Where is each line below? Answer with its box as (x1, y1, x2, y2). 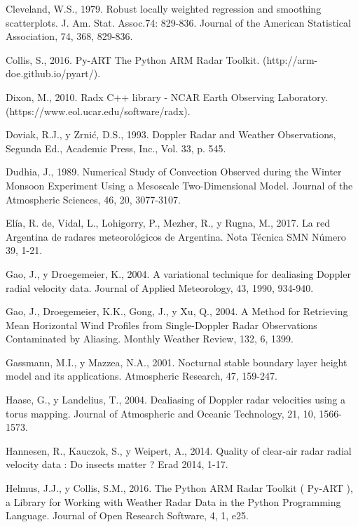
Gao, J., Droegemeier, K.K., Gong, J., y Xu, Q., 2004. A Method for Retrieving (6, 304, 348, 319)
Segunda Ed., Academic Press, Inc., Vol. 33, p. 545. (6, 140, 226, 155)
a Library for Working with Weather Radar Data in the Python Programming (6, 494, 341, 509)
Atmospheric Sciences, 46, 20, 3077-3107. (6, 192, 181, 206)
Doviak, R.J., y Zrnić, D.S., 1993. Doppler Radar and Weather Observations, (6, 127, 336, 142)
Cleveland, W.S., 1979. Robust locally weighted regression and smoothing (6, 1, 322, 15)
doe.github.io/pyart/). (6, 66, 101, 81)
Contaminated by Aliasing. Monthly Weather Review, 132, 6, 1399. (6, 331, 294, 346)
